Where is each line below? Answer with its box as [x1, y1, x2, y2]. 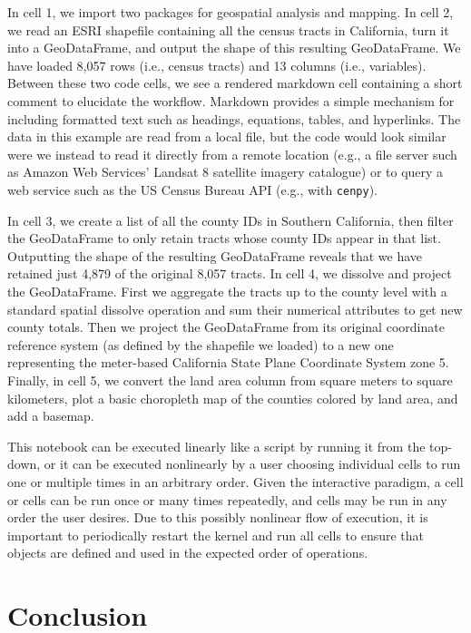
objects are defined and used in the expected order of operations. [7, 543, 368, 562]
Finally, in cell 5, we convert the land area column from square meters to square [7, 370, 453, 389]
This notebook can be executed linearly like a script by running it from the [7, 436, 426, 455]
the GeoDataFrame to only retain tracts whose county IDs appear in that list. [7, 229, 441, 248]
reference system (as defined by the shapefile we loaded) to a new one [7, 335, 394, 354]
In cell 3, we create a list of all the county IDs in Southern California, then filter [7, 210, 454, 229]
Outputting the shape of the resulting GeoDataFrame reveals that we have [7, 246, 423, 265]
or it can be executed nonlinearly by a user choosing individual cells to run [44, 454, 461, 473]
